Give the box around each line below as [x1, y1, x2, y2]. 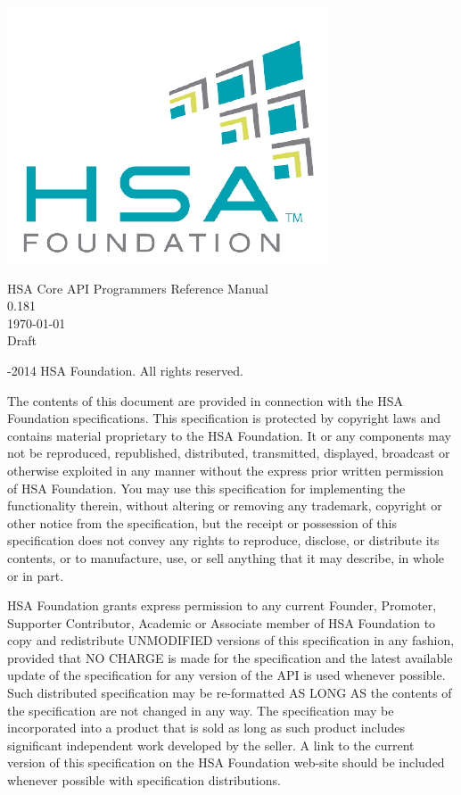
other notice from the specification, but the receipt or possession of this [7, 513, 397, 532]
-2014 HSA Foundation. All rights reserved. [7, 360, 243, 379]
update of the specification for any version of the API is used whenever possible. [7, 666, 446, 684]
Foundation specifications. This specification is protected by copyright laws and [7, 409, 441, 427]
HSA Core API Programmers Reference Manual [7, 278, 268, 297]
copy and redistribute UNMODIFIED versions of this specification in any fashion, [7, 631, 455, 650]
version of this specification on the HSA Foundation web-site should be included [7, 753, 445, 772]
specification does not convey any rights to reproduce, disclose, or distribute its [7, 531, 440, 550]
